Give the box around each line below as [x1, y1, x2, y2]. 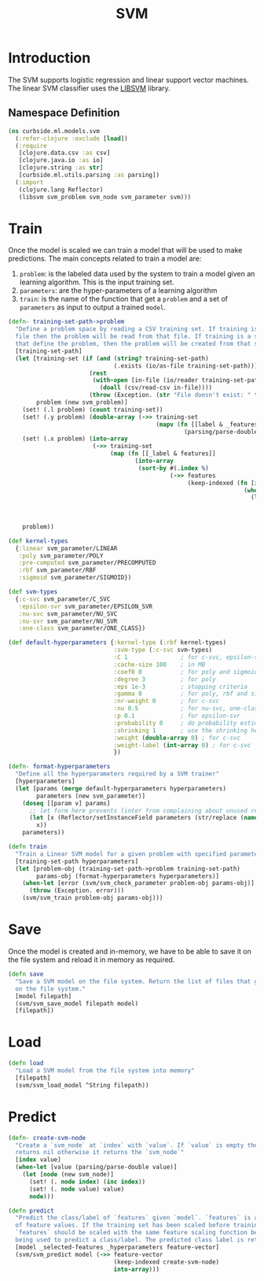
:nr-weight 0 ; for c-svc [113, 698, 220, 705]
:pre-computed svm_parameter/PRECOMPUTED [18, 559, 156, 567]
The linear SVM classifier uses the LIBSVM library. [8, 83, 170, 93]
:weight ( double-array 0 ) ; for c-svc [113, 734, 241, 742]
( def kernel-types [8, 537, 68, 545]
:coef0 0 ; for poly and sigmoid [113, 668, 258, 676]
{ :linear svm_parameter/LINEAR [15, 544, 118, 552]
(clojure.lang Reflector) [18, 186, 104, 194]
